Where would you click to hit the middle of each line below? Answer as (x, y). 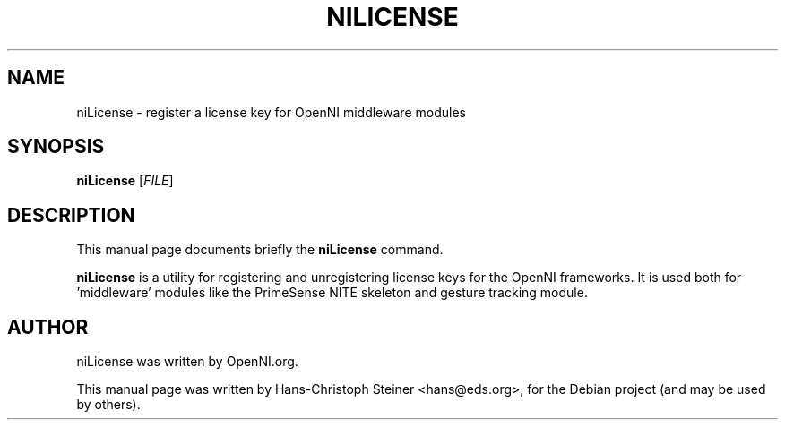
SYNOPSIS (56, 147)
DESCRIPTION (71, 215)
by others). (108, 405)
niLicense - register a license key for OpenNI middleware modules (271, 112)
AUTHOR (48, 327)
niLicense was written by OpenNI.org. (187, 362)
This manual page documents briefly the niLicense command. (260, 250)
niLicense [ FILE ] (125, 181)
